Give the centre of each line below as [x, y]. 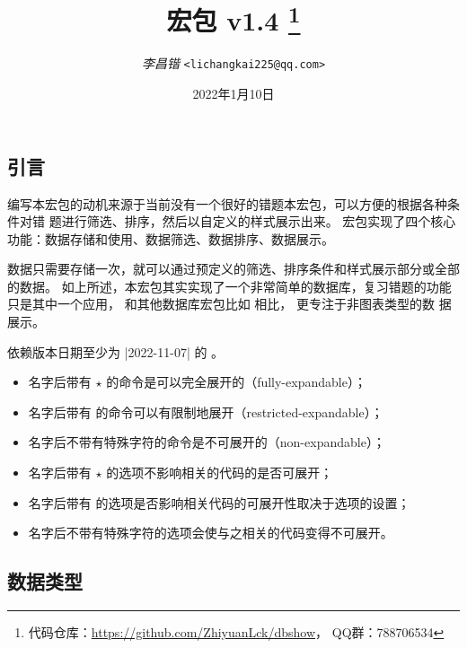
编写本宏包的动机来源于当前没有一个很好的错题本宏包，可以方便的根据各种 [227, 203]
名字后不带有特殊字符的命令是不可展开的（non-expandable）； [207, 442]
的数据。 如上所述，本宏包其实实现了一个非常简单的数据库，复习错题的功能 [229, 286]
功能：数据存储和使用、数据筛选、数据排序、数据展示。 [171, 238]
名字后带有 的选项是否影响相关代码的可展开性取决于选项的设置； [219, 502]
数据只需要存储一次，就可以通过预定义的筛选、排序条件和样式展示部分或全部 [233, 269]
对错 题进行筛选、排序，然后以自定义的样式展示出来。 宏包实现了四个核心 [238, 221]
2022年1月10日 [233, 94]
